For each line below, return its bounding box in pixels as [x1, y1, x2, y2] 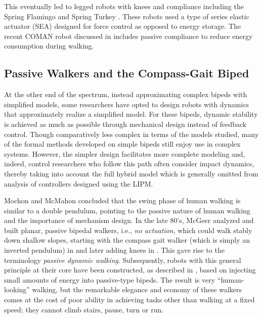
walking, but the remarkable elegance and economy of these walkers [32, 284, 242, 295]
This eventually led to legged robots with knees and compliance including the [4, 1, 244, 11]
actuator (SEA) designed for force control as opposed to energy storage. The [4, 21, 241, 31]
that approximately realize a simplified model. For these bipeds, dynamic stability [4, 109, 258, 119]
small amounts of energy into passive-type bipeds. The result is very [4, 274, 215, 285]
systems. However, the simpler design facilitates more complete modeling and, [4, 148, 245, 159]
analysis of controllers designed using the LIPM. [4, 178, 153, 189]
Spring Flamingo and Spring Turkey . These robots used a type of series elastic [4, 11, 249, 21]
